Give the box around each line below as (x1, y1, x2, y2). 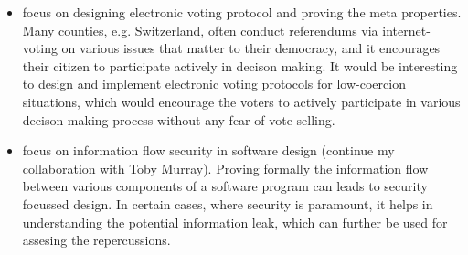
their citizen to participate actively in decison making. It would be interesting (22, 56, 458, 75)
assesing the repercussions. (22, 230, 171, 250)
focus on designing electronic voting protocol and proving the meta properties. (22, 3, 462, 21)
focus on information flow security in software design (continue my (22, 141, 395, 160)
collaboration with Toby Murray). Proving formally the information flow (22, 158, 429, 177)
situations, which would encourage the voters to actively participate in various (22, 91, 461, 111)
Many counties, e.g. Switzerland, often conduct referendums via (22, 20, 378, 39)
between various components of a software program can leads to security (22, 176, 428, 196)
